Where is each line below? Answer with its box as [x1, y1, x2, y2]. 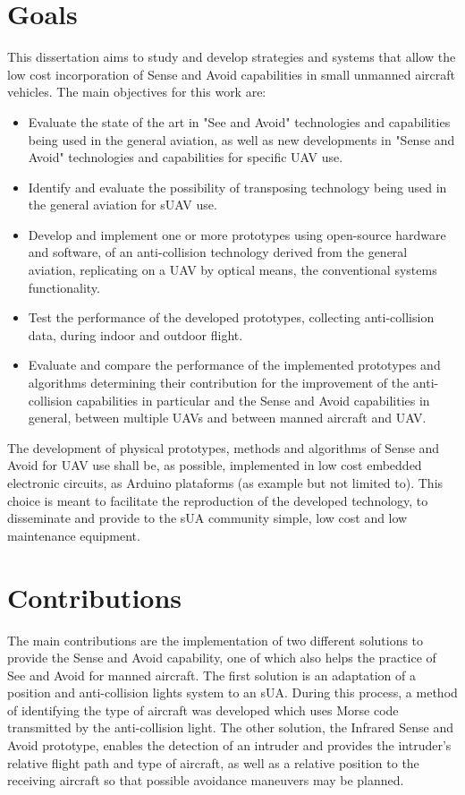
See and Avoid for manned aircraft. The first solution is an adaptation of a [7, 665, 416, 684]
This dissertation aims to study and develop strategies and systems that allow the [7, 47, 456, 66]
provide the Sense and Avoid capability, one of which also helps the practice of [7, 648, 436, 667]
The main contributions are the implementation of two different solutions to [7, 630, 424, 649]
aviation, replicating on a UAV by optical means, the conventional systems [28, 261, 437, 279]
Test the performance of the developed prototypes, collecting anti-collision [28, 308, 435, 327]
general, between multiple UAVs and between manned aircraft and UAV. [28, 408, 427, 427]
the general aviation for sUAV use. [28, 195, 217, 214]
